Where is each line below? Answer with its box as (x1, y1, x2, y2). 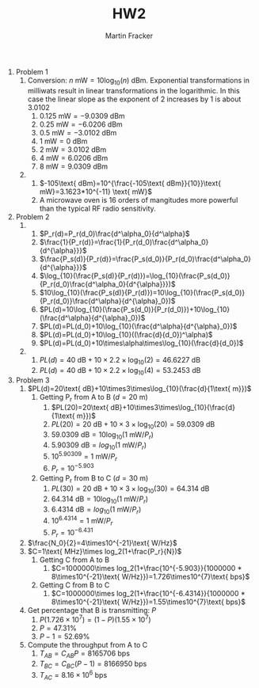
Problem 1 (15, 67, 49, 76)
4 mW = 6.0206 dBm (39, 153, 109, 162)
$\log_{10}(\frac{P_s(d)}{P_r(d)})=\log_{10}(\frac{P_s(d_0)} (39, 271, 231, 280)
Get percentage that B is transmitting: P (27, 605, 157, 614)
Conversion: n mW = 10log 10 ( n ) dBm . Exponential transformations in (27, 75, 249, 87)
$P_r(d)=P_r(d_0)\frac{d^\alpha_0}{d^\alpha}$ (39, 229, 190, 238)
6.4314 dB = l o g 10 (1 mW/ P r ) (51, 504, 142, 515)
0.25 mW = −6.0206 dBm (39, 120, 123, 129)
